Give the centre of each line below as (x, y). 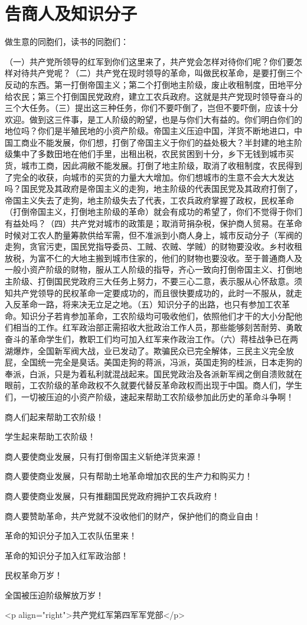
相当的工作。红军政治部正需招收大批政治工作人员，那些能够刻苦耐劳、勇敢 (157, 327)
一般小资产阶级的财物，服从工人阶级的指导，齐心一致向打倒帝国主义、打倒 (149, 269)
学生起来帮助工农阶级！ (50, 436)
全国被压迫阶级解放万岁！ (54, 595)
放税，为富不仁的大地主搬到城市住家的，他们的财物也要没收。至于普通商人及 (153, 258)
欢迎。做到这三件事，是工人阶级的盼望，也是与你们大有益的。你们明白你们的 (153, 119)
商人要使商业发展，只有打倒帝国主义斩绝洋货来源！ (104, 456)
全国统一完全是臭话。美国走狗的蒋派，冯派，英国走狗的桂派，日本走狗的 (161, 362)
